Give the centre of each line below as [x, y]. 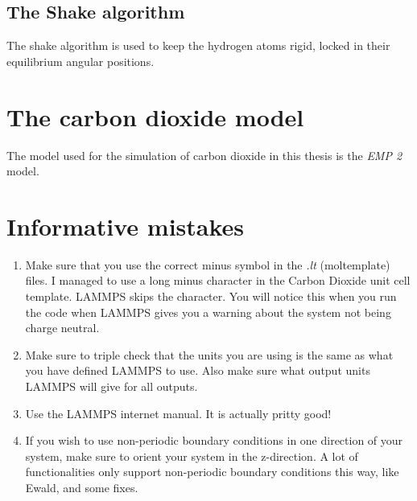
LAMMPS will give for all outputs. [111, 386]
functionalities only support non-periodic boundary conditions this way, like [212, 472]
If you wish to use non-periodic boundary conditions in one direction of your [214, 440]
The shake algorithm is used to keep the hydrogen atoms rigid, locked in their [198, 45]
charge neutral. [62, 328]
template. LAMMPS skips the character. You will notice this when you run [211, 296]
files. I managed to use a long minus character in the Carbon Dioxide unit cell [218, 280]
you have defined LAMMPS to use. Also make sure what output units [198, 370]
